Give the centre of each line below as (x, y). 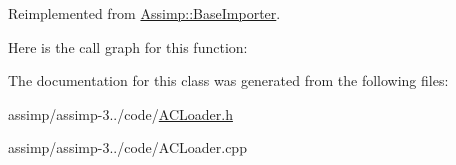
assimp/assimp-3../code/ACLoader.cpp (127, 147)
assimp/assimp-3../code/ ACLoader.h (120, 113)
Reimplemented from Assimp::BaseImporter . (144, 13)
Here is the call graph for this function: (128, 46)
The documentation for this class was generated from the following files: (228, 80)
